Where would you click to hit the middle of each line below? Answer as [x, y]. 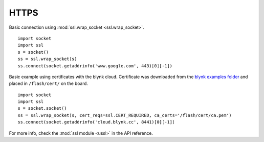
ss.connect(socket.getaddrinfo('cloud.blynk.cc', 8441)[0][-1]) [97, 122]
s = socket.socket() [42, 108]
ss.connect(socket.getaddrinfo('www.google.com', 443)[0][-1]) [95, 66]
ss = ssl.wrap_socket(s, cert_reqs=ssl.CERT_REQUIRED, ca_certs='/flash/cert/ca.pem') [125, 115]
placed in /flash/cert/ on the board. [48, 83]
